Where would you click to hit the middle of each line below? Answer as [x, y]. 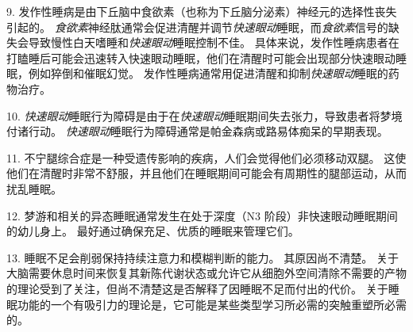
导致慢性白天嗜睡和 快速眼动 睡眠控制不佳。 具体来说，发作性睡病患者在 [214, 42]
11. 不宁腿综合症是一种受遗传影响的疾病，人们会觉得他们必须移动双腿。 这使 [206, 157]
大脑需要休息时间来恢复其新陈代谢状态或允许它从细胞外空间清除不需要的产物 [206, 273]
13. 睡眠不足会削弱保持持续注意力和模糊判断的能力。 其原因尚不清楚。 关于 [203, 257]
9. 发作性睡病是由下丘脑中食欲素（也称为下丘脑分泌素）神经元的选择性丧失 [202, 11]
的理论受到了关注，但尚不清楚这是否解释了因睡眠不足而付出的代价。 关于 [197, 288]
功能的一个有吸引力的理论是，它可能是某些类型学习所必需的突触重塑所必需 [212, 304]
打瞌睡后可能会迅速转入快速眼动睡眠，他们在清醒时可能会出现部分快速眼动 [201, 57]
